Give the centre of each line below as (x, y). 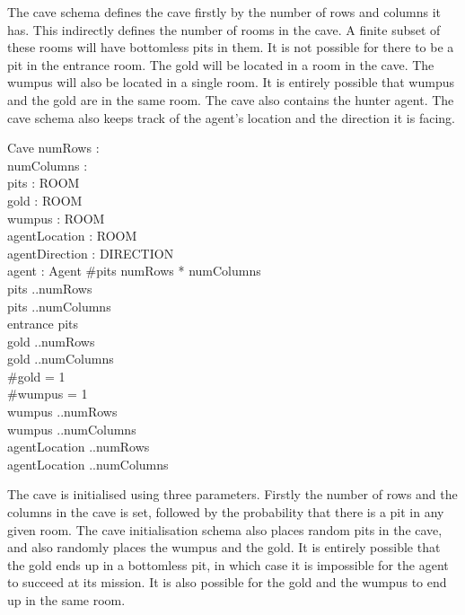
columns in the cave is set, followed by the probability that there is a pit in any (226, 512)
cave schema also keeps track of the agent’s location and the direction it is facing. (231, 117)
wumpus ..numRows (62, 412)
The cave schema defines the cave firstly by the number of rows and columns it (224, 12)
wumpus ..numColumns (72, 429)
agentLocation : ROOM (72, 236)
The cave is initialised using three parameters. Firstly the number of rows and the (232, 494)
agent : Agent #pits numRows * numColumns (134, 271)
